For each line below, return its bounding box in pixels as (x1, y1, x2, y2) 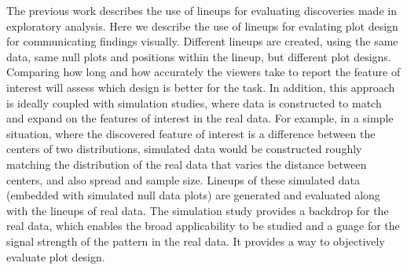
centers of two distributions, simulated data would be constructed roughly (6, 140, 362, 157)
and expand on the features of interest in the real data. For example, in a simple (6, 110, 394, 126)
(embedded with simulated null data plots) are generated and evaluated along (6, 187, 380, 203)
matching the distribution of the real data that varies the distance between (6, 155, 367, 172)
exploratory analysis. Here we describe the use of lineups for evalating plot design (6, 17, 398, 34)
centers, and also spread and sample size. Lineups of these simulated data (6, 171, 361, 188)
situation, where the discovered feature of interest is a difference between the (6, 125, 376, 141)
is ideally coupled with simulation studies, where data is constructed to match (6, 94, 382, 111)
